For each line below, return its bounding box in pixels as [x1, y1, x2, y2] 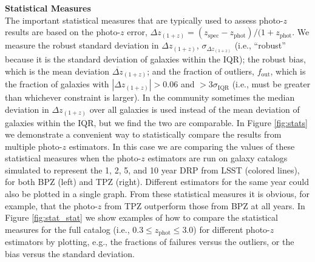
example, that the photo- [5, 199, 98, 212]
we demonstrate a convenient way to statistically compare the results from [5, 128, 282, 141]
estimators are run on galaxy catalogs [147, 152, 288, 164]
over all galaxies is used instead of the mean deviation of [89, 103, 300, 115]
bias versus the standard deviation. [5, 247, 135, 260]
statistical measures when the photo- [5, 152, 141, 164]
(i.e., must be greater [232, 78, 311, 90]
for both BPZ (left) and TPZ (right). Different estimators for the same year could [5, 175, 309, 188]
